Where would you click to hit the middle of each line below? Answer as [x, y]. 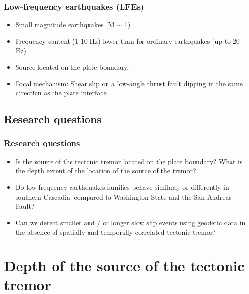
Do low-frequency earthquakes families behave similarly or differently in [122, 187]
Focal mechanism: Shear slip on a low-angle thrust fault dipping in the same [129, 83]
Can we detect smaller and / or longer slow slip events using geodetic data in [130, 222]
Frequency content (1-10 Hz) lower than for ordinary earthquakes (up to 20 [127, 41]
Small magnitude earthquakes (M [65, 25]
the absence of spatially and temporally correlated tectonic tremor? [116, 232]
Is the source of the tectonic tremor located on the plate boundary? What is [129, 161]
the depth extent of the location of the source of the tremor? [106, 171]
